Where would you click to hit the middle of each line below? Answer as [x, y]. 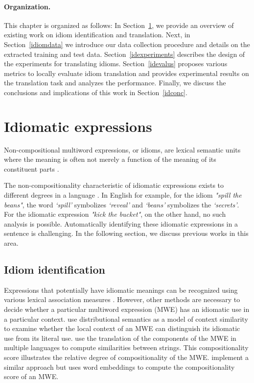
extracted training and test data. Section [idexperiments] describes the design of [125, 54]
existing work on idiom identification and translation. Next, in [97, 35]
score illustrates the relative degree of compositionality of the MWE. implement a [126, 357]
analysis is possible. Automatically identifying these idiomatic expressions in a [121, 223]
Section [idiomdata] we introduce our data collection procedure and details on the [127, 44]
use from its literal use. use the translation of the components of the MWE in [120, 338]
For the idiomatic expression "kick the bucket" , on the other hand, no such [115, 214]
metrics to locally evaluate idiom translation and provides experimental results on [127, 73]
